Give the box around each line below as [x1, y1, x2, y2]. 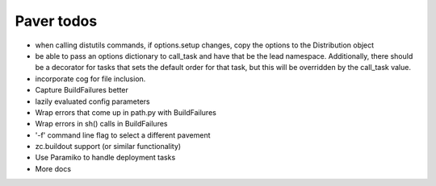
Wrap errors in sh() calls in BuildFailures [35, 119, 168, 129]
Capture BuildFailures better [35, 85, 129, 95]
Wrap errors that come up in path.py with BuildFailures [35, 107, 217, 117]
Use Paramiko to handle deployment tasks [35, 153, 176, 163]
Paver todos [15, 12, 98, 30]
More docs [35, 163, 72, 173]
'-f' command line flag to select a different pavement [35, 130, 211, 140]
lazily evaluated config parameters [35, 97, 150, 106]
